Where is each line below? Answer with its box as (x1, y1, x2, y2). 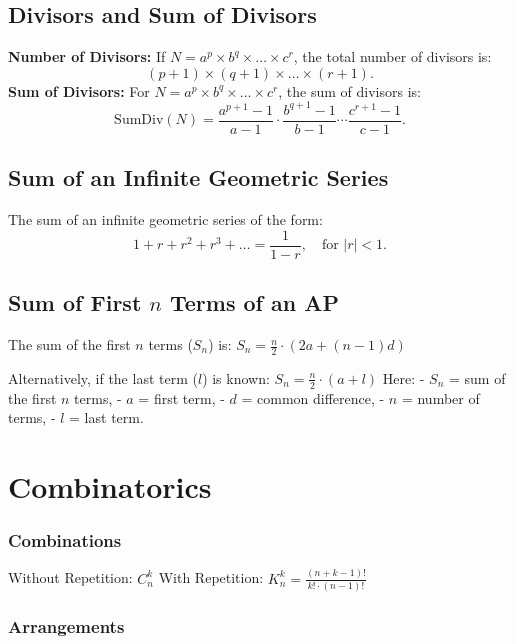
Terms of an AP (169, 287, 339, 318)
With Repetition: (158, 567, 264, 588)
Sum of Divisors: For (8, 80, 150, 101)
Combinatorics (8, 466, 212, 507)
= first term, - (138, 387, 225, 408)
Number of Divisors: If (8, 46, 166, 67)
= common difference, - (241, 387, 385, 408)
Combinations (8, 528, 122, 553)
